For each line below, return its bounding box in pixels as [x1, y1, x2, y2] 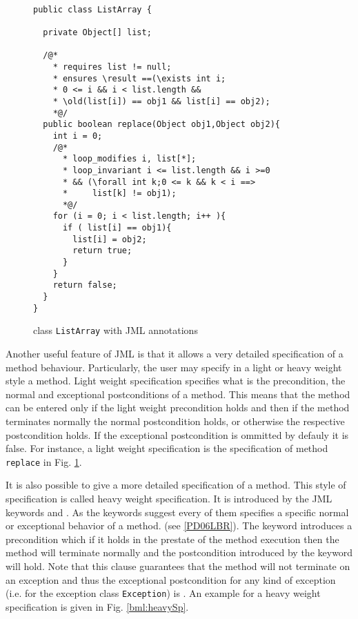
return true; [72, 246, 132, 256]
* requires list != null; [52, 61, 172, 72]
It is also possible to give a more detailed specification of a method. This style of [6, 478, 346, 492]
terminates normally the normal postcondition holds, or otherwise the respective [6, 414, 345, 428]
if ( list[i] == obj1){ [62, 223, 172, 233]
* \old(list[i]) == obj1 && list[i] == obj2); [52, 96, 270, 106]
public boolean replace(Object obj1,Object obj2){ [43, 119, 280, 130]
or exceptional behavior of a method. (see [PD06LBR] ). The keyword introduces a [6, 518, 352, 533]
